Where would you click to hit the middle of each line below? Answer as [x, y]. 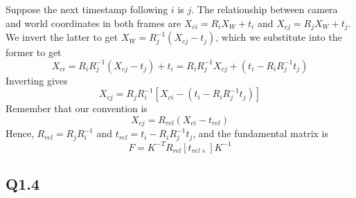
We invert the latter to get [62, 37]
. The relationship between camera [265, 9]
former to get [34, 52]
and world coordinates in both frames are [94, 22]
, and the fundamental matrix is [261, 133]
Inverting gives [37, 80]
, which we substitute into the [279, 37]
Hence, [20, 133]
